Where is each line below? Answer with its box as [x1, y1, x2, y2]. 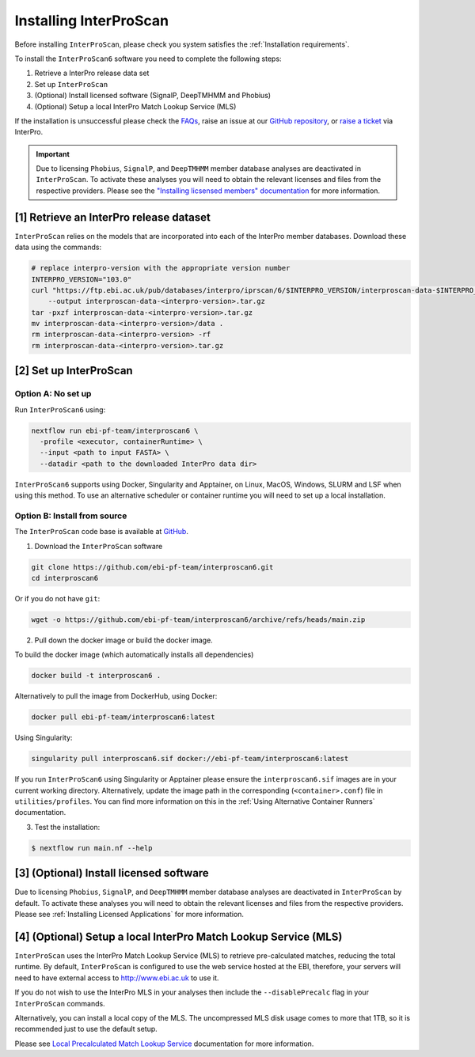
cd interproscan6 [31, 574, 99, 583]
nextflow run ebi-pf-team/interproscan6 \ [31, 426, 199, 435]
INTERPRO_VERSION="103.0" [31, 275, 132, 284]
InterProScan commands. [14, 998, 106, 1008]
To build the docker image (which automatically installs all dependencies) [14, 650, 254, 660]
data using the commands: [14, 242, 102, 252]
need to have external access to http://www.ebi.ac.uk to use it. [14, 973, 219, 983]
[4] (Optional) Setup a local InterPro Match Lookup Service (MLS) [14, 930, 343, 943]
